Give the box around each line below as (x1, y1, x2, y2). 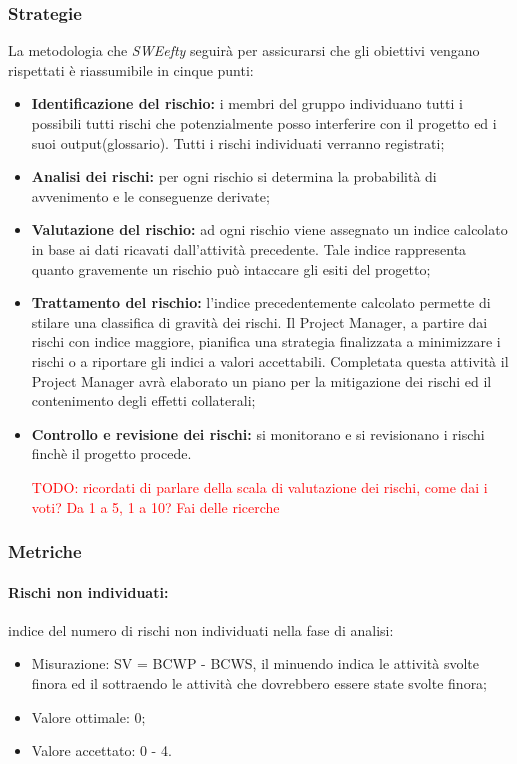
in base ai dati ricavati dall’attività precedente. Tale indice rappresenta (31, 238, 467, 259)
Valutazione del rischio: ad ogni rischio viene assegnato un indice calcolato (31, 219, 508, 240)
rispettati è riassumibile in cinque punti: (8, 59, 254, 80)
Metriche (8, 539, 82, 564)
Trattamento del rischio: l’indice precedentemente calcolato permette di (31, 292, 491, 313)
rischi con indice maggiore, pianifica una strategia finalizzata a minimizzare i (31, 331, 501, 352)
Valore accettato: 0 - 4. (31, 740, 172, 761)
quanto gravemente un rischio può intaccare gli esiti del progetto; (31, 258, 431, 279)
